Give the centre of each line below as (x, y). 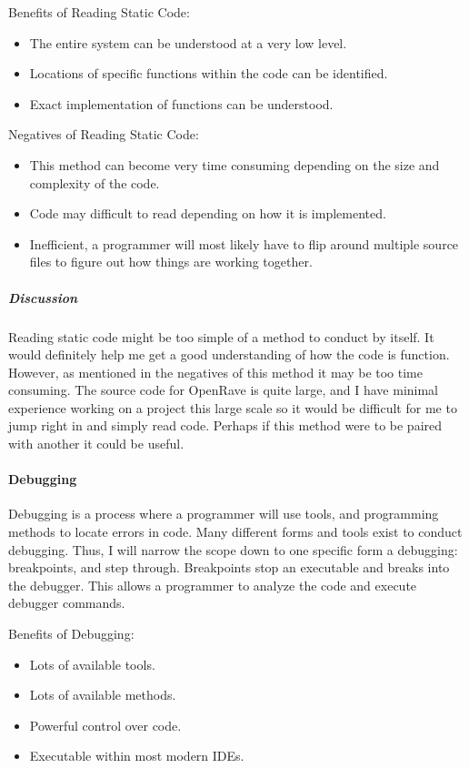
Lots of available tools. (92, 664)
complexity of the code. (95, 182)
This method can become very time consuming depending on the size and (234, 164)
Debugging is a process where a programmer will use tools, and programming (224, 514)
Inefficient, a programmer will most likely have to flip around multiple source (244, 243)
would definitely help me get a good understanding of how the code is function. (229, 354)
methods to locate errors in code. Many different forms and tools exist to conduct (235, 532)
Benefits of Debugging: (71, 634)
